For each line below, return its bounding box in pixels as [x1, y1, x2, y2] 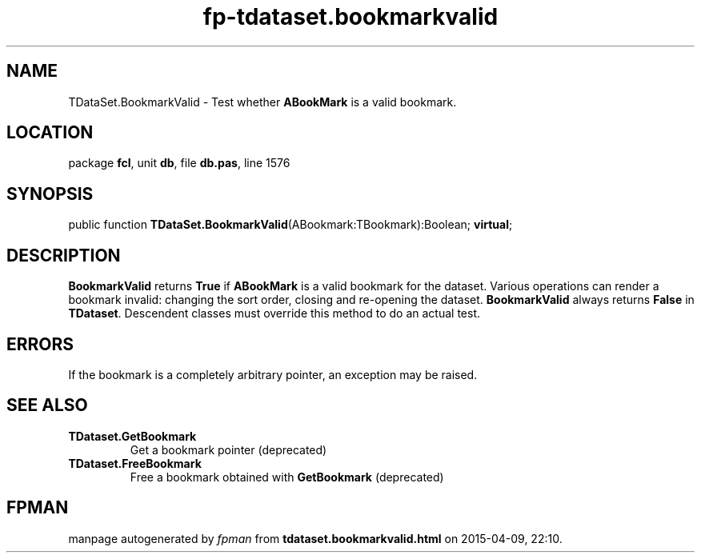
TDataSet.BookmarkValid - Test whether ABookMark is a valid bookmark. [68, 94, 457, 109]
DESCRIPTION [6, 245, 121, 266]
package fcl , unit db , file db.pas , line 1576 [68, 156, 290, 170]
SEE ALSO [6, 395, 88, 416]
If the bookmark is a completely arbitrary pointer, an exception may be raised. [68, 367, 478, 381]
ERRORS [6, 333, 74, 354]
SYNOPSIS [6, 183, 94, 204]
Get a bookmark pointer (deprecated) [130, 442, 327, 457]
